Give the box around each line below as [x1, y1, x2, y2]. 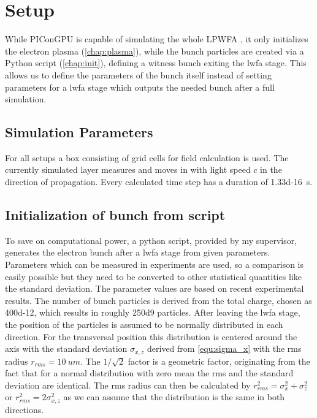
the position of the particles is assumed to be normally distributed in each [5, 318, 283, 331]
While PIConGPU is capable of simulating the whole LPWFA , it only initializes [5, 32, 308, 45]
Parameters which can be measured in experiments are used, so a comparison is [5, 258, 304, 271]
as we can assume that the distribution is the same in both [63, 390, 285, 403]
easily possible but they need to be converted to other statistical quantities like [5, 270, 302, 283]
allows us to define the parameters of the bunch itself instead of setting [5, 68, 272, 81]
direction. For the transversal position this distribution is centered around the [5, 330, 297, 343]
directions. [5, 403, 44, 416]
